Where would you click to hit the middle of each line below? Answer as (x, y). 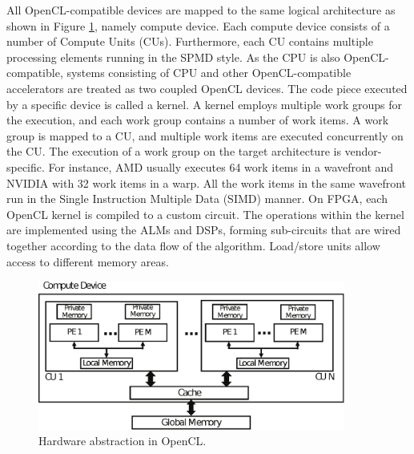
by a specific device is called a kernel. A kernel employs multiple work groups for (204, 104)
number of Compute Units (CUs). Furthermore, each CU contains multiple (190, 41)
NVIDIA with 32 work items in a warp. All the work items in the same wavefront (207, 182)
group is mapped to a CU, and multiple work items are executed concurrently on (205, 135)
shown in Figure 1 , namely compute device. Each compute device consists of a (198, 25)
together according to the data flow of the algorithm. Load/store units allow (193, 245)
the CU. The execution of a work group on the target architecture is (174, 151)
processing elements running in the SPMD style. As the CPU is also (173, 57)
